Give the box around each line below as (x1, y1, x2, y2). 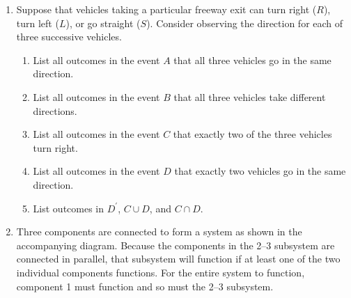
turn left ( (16, 15, 59, 30)
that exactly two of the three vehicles (173, 127, 332, 141)
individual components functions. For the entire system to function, (16, 265, 305, 279)
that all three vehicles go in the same (173, 52, 331, 67)
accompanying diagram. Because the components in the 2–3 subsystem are (16, 237, 335, 252)
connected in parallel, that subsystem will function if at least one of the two (16, 251, 341, 266)
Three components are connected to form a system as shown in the (16, 224, 302, 239)
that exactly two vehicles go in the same (174, 164, 346, 178)
